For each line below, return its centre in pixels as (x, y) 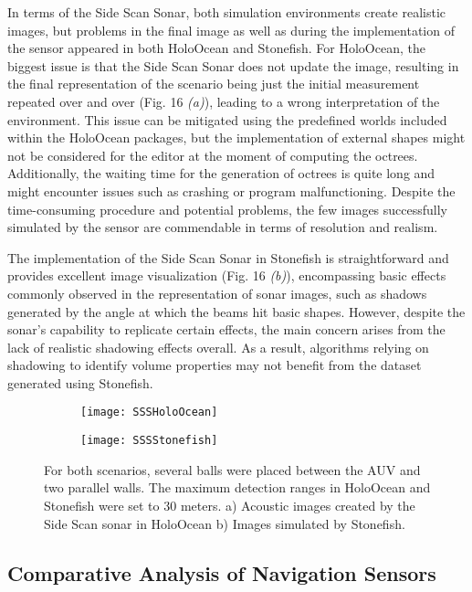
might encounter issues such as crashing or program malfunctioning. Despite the (231, 190)
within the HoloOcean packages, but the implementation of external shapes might (236, 137)
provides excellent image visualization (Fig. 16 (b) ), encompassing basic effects (227, 275)
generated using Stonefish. (80, 382)
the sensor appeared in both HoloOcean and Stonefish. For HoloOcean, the (216, 48)
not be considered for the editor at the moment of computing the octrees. (213, 155)
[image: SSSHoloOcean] (149, 412)
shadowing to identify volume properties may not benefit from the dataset (215, 365)
